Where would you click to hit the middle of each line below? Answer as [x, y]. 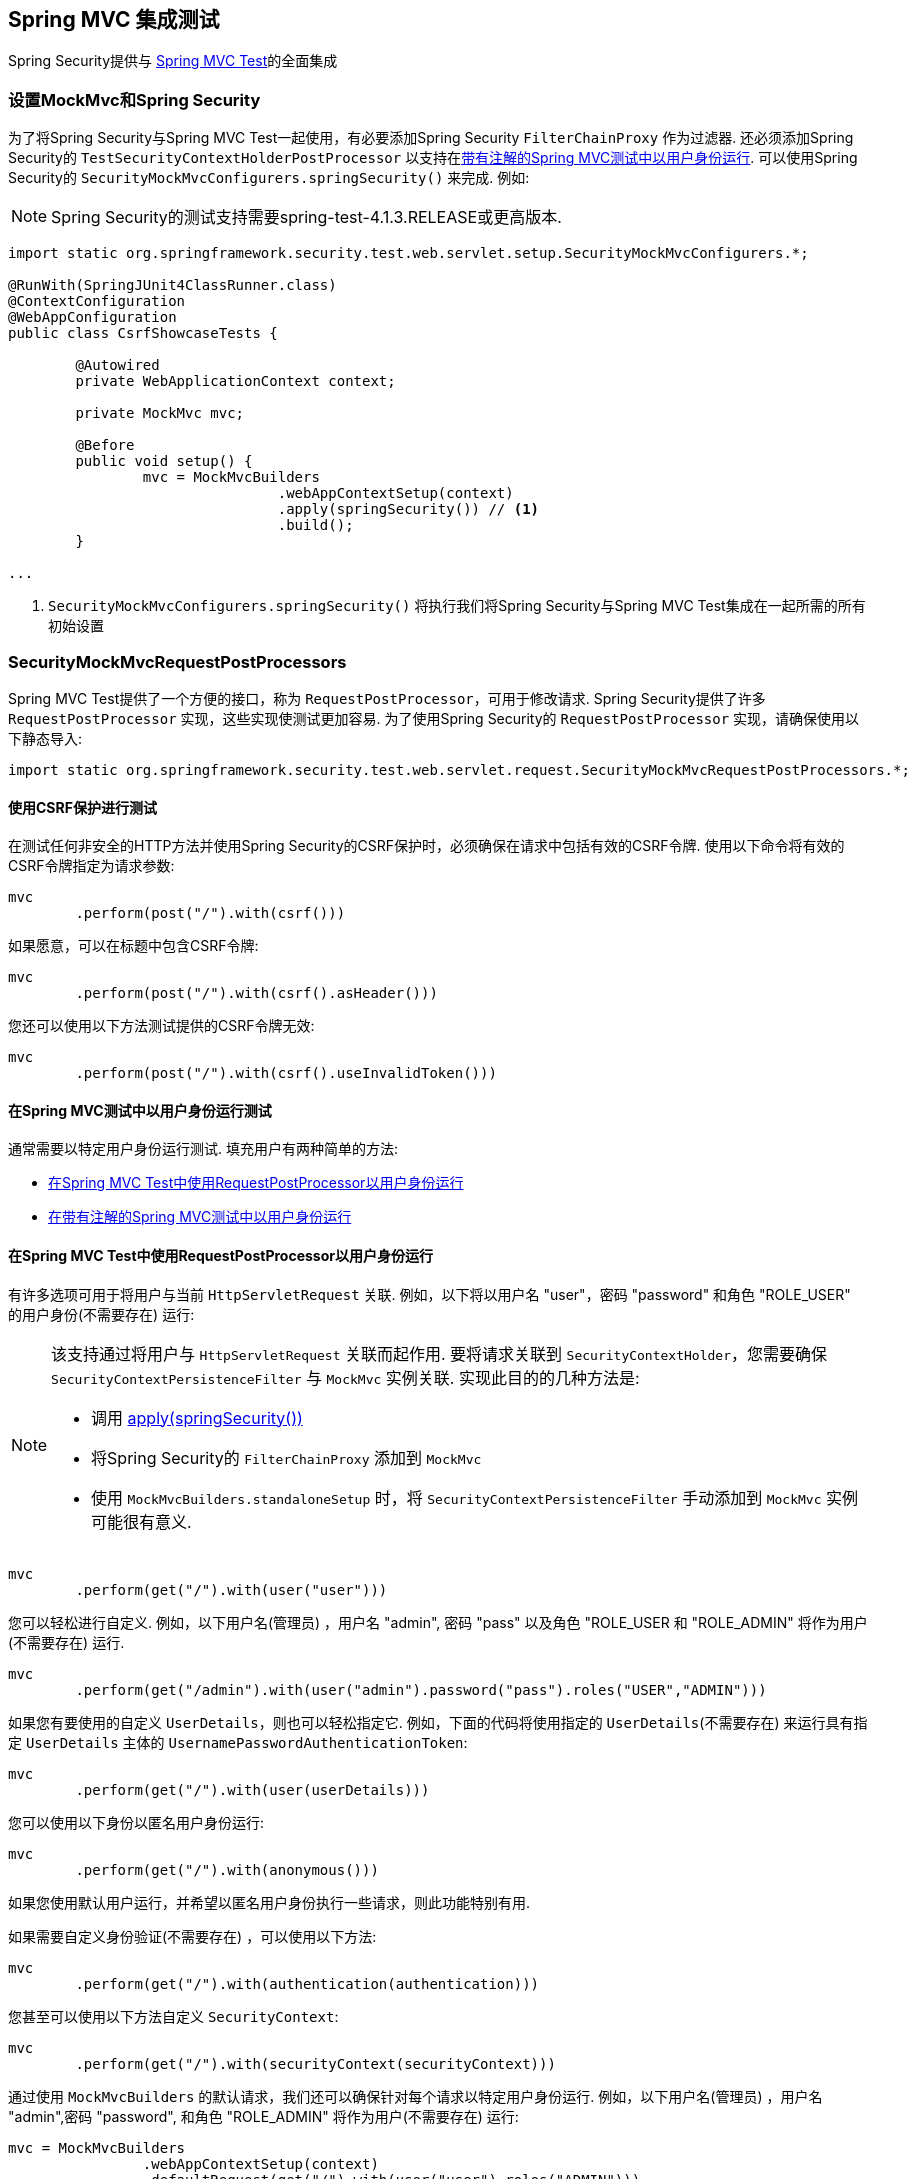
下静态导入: [45, 738]
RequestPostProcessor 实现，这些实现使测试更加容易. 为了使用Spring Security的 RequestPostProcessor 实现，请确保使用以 [434, 718]
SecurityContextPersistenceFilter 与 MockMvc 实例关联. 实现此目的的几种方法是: [345, 1377]
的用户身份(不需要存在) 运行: [101, 1314]
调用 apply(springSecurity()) [197, 1417]
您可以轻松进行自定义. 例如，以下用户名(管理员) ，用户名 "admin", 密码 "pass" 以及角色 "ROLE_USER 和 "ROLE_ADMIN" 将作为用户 [438, 1622]
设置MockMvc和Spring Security [134, 99]
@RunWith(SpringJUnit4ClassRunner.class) [172, 285]
